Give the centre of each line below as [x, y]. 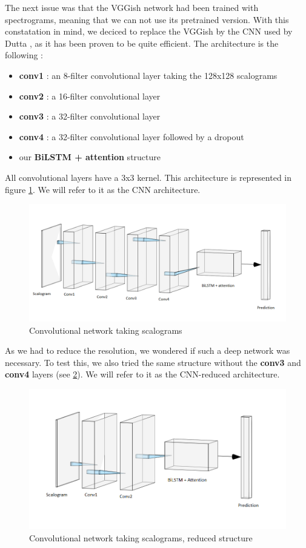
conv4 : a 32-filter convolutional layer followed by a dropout [131, 136]
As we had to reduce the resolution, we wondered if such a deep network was [148, 350]
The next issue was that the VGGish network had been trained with [132, 7]
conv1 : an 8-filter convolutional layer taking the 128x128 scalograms [148, 75]
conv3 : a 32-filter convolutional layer [90, 116]
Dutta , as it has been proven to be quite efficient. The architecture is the [142, 43]
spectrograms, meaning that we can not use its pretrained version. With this [147, 19]
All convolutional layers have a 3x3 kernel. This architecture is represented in [148, 177]
